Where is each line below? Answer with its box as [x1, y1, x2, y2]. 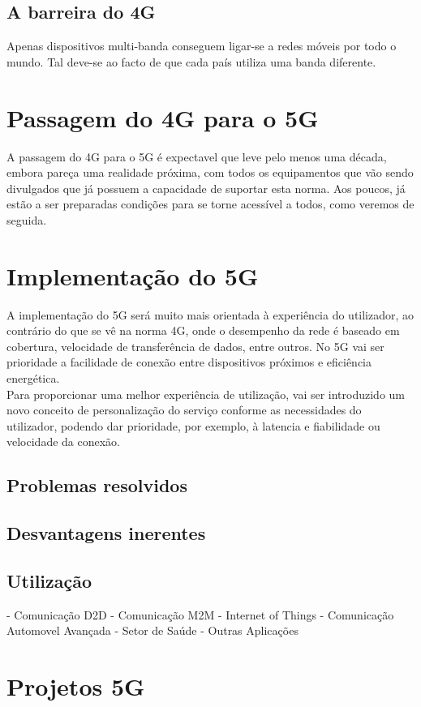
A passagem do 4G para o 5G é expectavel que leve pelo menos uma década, [6, 148, 387, 165]
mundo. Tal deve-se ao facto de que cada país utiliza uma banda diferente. [6, 53, 376, 70]
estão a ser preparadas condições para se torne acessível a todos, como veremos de [6, 195, 415, 212]
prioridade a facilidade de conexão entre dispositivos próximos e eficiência [6, 353, 372, 371]
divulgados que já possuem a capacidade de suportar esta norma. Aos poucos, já [6, 179, 406, 196]
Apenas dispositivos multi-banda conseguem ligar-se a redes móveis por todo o [6, 37, 397, 54]
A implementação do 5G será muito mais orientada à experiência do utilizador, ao [6, 306, 415, 323]
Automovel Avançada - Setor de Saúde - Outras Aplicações [6, 622, 299, 639]
